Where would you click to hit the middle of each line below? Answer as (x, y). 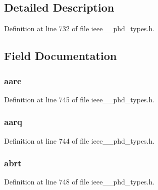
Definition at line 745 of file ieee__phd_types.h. (80, 99)
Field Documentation (61, 56)
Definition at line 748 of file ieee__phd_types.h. (80, 182)
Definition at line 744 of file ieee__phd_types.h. (80, 140)
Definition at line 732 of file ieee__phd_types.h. (80, 28)
